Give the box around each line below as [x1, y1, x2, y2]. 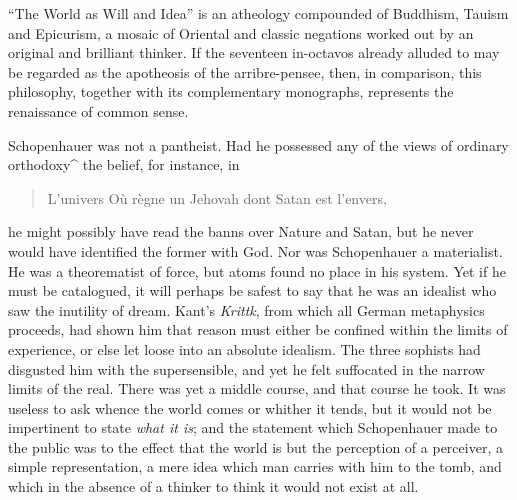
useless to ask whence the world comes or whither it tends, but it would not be [8, 397, 492, 418]
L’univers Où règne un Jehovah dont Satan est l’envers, [47, 187, 387, 208]
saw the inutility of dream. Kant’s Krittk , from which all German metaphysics [8, 299, 485, 320]
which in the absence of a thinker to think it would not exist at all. [8, 476, 419, 497]
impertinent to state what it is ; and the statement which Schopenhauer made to [8, 417, 498, 438]
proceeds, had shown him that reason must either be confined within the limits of [8, 319, 508, 340]
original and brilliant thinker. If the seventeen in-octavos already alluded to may [8, 42, 500, 63]
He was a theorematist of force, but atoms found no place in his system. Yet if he [8, 260, 506, 281]
